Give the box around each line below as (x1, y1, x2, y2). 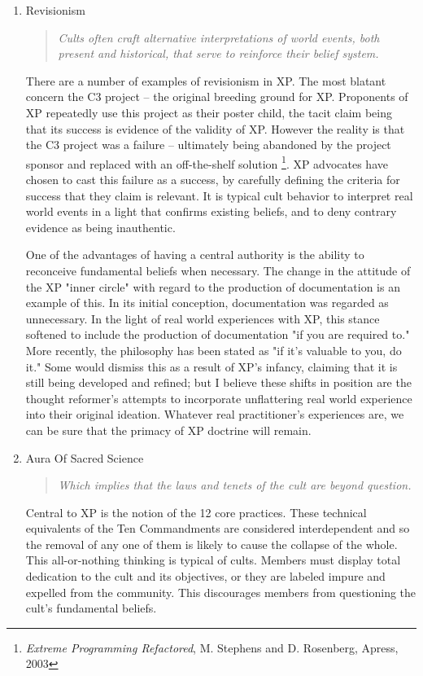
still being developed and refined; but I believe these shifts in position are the (25, 374, 412, 391)
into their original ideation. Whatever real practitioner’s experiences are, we (25, 406, 404, 423)
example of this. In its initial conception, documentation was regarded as (25, 294, 389, 311)
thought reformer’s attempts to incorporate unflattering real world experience (25, 389, 412, 406)
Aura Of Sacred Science (25, 449, 144, 466)
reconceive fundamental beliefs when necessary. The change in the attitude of (25, 261, 411, 279)
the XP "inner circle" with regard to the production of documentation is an (25, 278, 400, 295)
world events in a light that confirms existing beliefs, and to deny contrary (25, 203, 397, 220)
